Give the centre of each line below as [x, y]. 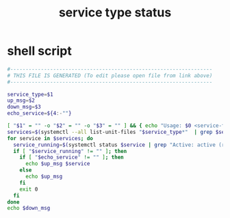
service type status [115, 13]
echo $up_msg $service [57, 164]
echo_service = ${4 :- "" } [39, 113]
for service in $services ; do [50, 138]
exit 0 [29, 189]
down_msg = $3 [24, 107]
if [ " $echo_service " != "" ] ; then [72, 158]
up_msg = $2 [21, 100]
